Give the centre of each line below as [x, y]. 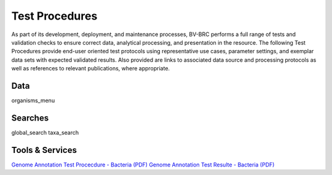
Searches [30, 118]
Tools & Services [44, 150]
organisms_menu [33, 100]
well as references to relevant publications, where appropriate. [91, 69]
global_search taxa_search [45, 132]
